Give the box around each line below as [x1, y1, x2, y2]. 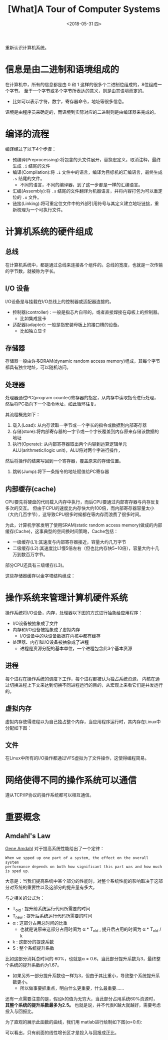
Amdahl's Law [5, 832, 51, 840]
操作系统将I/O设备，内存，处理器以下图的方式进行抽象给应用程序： [5, 610, 143, 616]
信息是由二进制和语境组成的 [5, 64, 119, 76]
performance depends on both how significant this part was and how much [5, 864, 162, 870]
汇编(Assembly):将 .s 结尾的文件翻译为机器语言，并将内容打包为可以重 [12, 188, 158, 194]
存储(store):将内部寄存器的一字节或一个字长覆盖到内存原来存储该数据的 [12, 428, 159, 434]
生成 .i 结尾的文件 [12, 163, 50, 169]
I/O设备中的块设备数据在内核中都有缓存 [19, 633, 101, 639]
